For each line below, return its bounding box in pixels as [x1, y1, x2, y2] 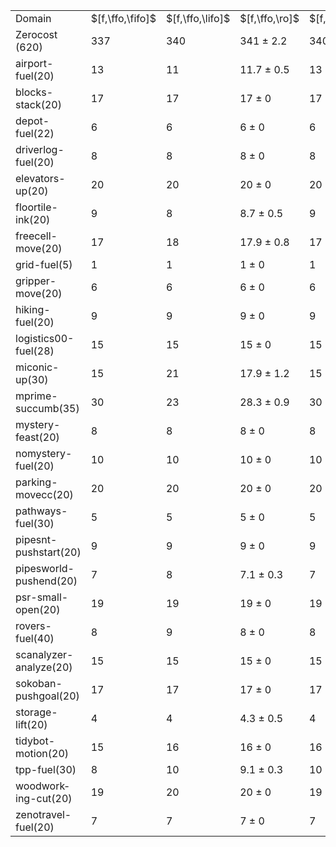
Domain [15, 12, 52, 25]
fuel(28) [15, 344, 55, 358]
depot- [15, 114, 50, 128]
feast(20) [15, 430, 60, 444]
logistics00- [15, 332, 75, 345]
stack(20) [15, 98, 62, 111]
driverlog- [15, 143, 65, 156]
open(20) [15, 603, 61, 616]
